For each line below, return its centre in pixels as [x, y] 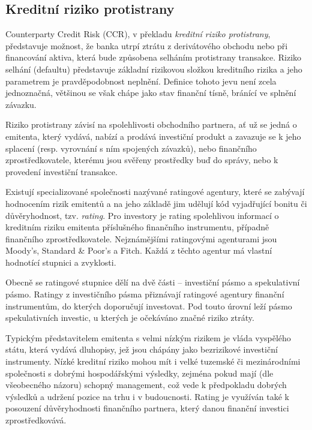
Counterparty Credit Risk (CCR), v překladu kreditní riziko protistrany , [138, 34]
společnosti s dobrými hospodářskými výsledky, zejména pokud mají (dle [139, 373]
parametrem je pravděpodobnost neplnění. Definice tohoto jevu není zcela [141, 81]
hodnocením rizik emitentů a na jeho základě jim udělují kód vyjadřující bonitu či [156, 203]
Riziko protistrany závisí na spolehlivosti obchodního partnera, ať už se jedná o [151, 124]
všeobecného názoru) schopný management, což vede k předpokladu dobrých [146, 385]
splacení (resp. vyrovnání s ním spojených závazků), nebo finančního [131, 148]
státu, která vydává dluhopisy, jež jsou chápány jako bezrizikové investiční [142, 349]
